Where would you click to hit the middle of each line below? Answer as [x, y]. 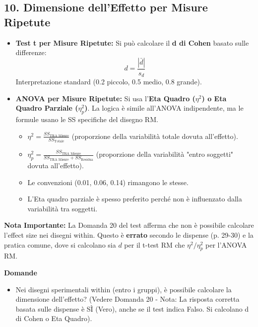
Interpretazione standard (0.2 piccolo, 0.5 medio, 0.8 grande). [109, 82]
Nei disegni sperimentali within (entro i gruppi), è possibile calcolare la [124, 289]
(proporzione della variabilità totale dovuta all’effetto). [155, 136]
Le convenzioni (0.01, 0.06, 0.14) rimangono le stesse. [108, 182]
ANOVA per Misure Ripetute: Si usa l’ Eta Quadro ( [105, 98]
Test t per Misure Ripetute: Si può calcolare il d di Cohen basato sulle [132, 42]
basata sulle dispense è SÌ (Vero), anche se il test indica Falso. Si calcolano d [132, 308]
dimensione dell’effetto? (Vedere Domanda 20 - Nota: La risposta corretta [128, 299]
